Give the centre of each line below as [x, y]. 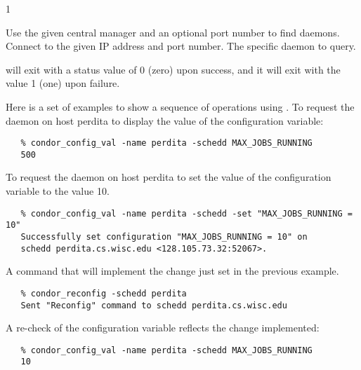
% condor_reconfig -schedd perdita [104, 293]
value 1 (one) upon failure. [63, 83]
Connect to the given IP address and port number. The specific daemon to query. [181, 46]
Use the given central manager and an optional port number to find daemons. [173, 32]
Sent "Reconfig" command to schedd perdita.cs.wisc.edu [154, 305]
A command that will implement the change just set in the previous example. [172, 271]
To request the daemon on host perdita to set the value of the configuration [169, 177]
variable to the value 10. [58, 191]
